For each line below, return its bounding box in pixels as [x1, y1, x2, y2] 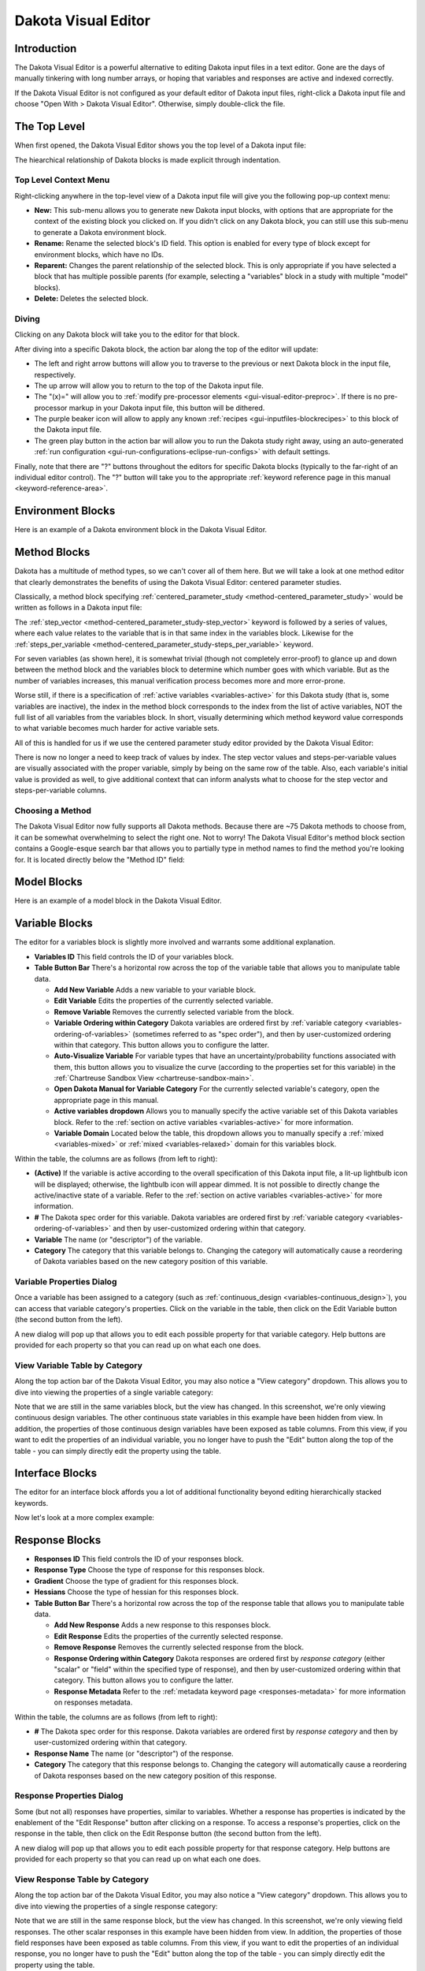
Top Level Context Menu [14, 174, 110, 185]
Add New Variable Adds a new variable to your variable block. [54, 985, 257, 994]
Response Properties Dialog [14, 1790, 124, 1801]
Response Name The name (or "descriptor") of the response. [34, 1749, 234, 1758]
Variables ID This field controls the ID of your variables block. [34, 952, 235, 961]
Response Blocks [14, 1533, 102, 1547]
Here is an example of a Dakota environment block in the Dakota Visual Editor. [14, 525, 268, 535]
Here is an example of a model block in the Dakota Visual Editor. [14, 896, 222, 906]
